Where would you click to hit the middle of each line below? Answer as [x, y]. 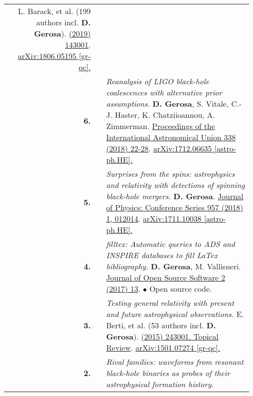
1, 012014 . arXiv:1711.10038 [154, 218]
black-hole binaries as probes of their [168, 373]
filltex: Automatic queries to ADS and [171, 244]
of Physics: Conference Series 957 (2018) [175, 207]
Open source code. [181, 289]
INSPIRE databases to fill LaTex [162, 255]
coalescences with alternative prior [164, 92]
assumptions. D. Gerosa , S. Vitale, [167, 104]
